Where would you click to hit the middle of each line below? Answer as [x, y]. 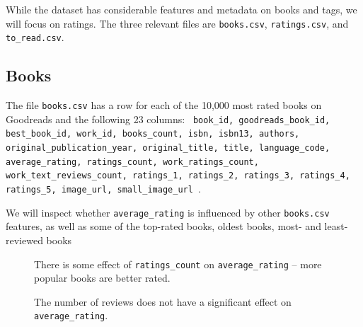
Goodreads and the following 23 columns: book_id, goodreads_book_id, [168, 119]
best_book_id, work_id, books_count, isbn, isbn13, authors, [153, 134]
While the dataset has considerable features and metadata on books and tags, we [181, 9]
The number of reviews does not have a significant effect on [163, 301]
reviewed [24, 240]
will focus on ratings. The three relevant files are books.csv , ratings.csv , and [177, 23]
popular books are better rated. [102, 278]
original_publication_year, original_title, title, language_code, [168, 148]
